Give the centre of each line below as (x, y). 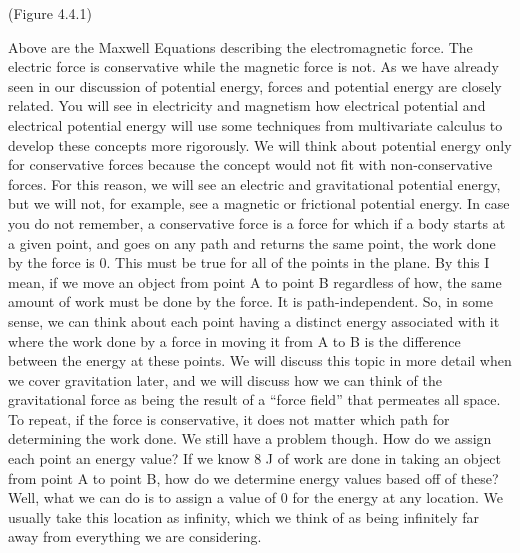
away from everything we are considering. (135, 536)
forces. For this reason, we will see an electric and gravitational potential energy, (254, 183)
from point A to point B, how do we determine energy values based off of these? (253, 477)
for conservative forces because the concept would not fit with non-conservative (250, 164)
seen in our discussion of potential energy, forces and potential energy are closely (255, 85)
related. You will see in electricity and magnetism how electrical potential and (247, 105)
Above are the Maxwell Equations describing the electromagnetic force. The (240, 46)
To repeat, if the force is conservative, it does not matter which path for (229, 418)
